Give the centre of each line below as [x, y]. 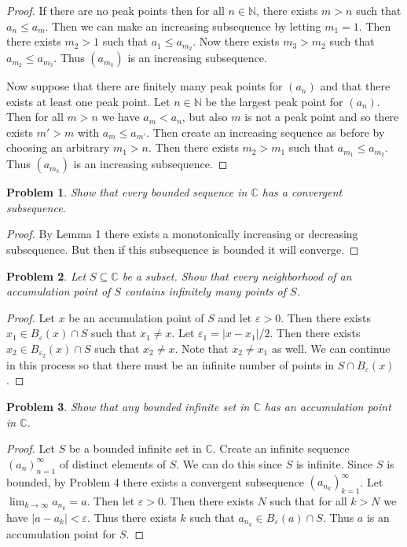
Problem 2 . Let [46, 275]
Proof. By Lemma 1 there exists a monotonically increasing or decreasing [182, 234]
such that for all [308, 500]
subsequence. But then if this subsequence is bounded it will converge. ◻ [183, 250]
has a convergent [302, 192]
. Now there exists [236, 41]
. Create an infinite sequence [281, 448]
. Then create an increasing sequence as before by [266, 132]
